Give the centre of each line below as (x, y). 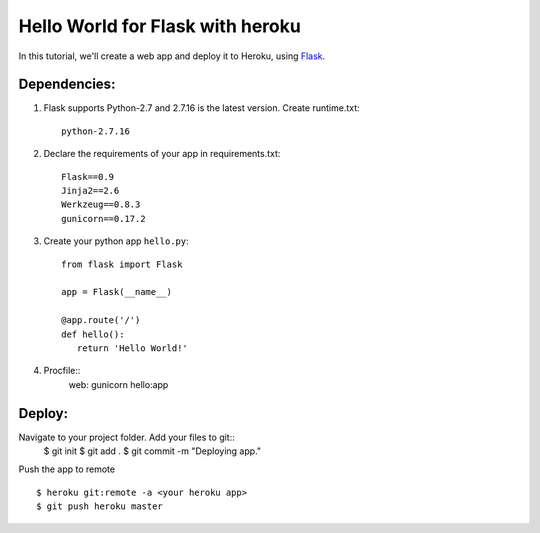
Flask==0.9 (88, 176)
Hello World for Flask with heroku (160, 26)
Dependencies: (67, 84)
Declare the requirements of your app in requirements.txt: (162, 154)
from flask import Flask (122, 264)
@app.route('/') (101, 320)
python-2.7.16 (95, 131)
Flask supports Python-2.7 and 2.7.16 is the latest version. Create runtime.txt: (201, 108)
